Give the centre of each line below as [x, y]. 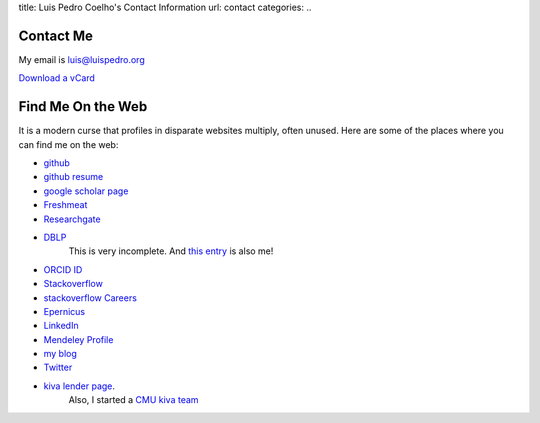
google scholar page [86, 191]
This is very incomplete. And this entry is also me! [171, 251]
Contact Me [56, 35]
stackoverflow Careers [90, 297]
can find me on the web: [68, 144]
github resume [73, 177]
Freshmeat [65, 205]
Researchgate [72, 219]
